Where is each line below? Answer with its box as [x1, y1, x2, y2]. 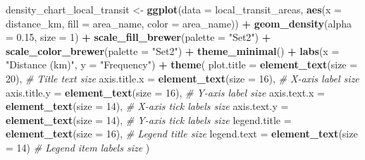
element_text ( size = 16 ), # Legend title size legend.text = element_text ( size [6, 126, 358, 141]
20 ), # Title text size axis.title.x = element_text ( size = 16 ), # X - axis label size [6, 70, 359, 85]
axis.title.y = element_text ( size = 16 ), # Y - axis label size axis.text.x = [6, 85, 325, 99]
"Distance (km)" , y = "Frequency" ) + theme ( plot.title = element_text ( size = [6, 57, 358, 72]
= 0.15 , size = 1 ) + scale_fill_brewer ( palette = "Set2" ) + [6, 30, 271, 44]
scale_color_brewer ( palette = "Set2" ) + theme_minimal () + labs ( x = [6, 43, 340, 58]
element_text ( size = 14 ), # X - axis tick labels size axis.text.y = [6, 99, 289, 113]
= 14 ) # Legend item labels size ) [6, 140, 150, 154]
